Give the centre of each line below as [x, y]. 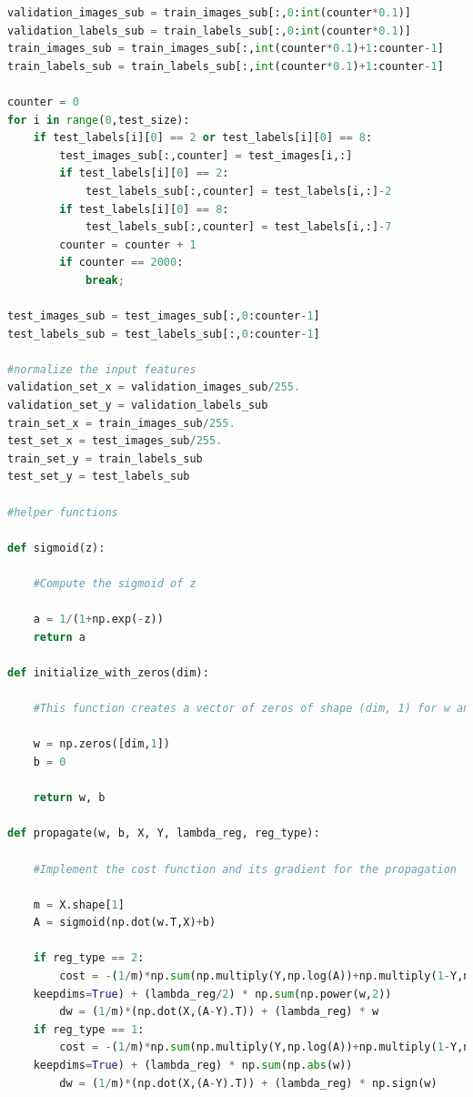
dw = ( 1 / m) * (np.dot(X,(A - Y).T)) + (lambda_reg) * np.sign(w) [248, 1083]
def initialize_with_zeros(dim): [108, 672]
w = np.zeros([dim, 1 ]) [102, 744]
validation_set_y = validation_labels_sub [138, 406]
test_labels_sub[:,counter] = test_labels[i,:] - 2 [238, 191]
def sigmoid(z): [56, 548]
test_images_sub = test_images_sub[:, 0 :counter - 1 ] [164, 316]
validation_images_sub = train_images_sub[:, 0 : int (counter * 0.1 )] [209, 13]
